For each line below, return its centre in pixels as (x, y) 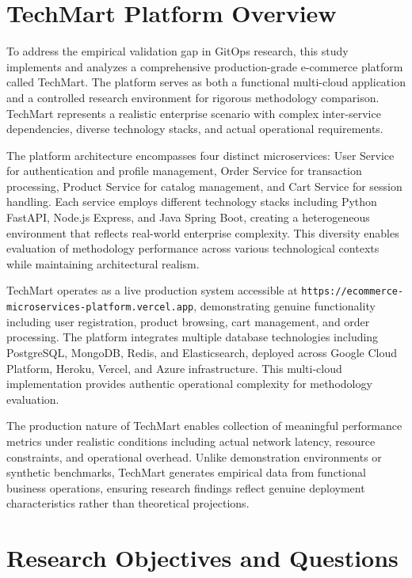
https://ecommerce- (353, 292)
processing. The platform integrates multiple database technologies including (193, 337)
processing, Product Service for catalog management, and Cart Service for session (204, 186)
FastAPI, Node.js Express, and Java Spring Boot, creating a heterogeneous (188, 217)
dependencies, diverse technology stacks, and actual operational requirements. (195, 129)
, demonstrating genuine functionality (284, 306)
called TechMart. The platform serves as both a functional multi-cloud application (206, 82)
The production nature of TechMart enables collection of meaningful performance (204, 426)
